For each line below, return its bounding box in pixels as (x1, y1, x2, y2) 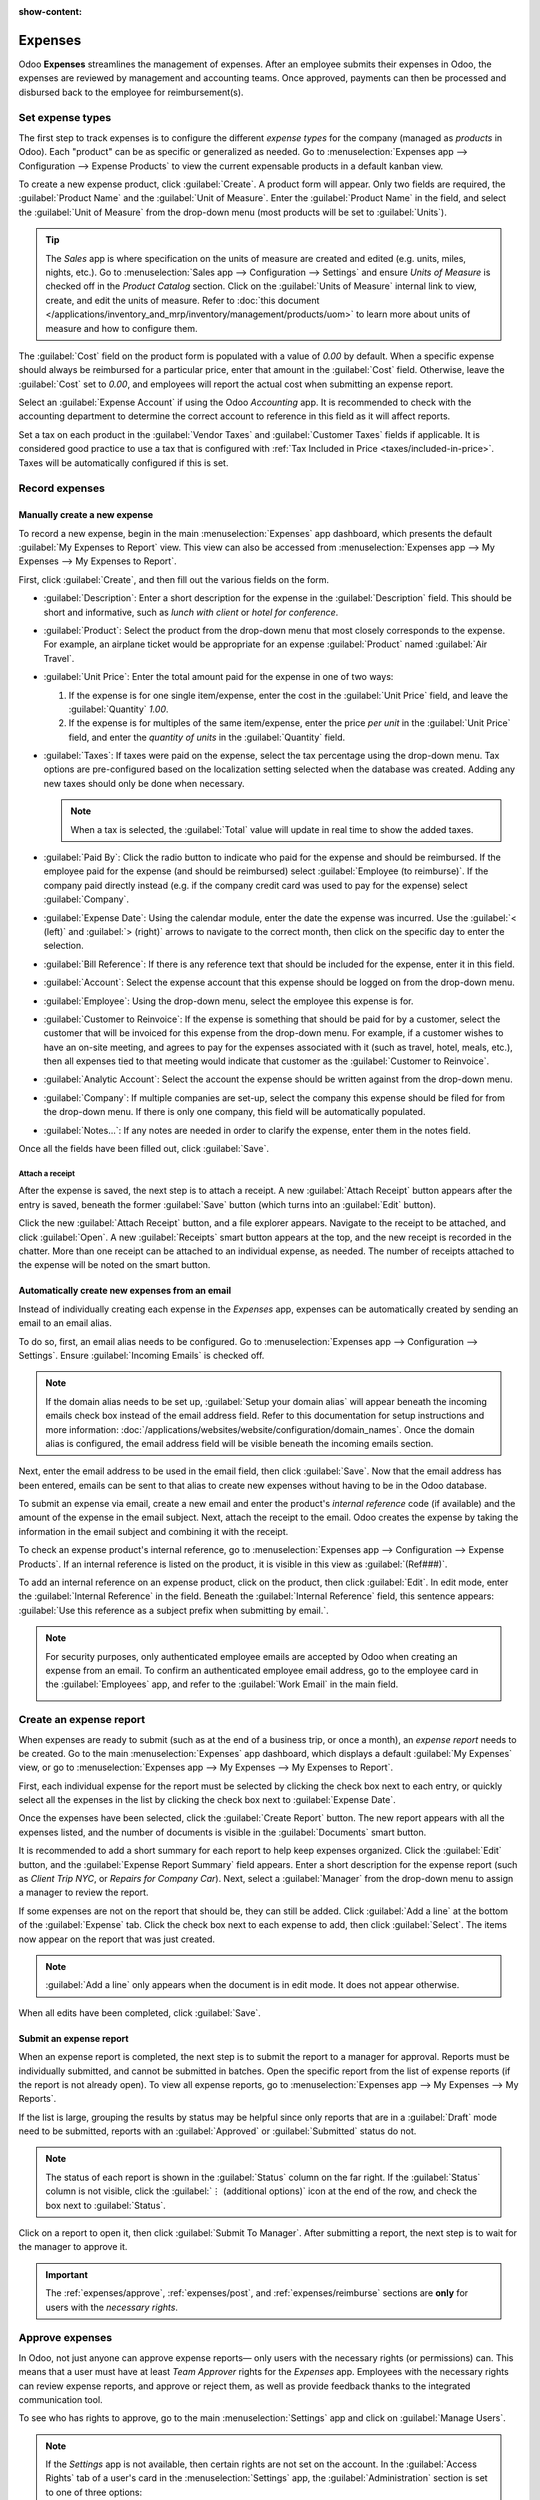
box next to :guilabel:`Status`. (45, 2199, 167, 2211)
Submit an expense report (18, 2032, 129, 2044)
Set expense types (18, 111, 112, 125)
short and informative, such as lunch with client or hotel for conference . (43, 606, 339, 618)
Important (45, 2268, 89, 2280)
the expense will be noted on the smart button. (18, 1259, 211, 1271)
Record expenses (18, 481, 105, 495)
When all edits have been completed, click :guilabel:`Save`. (18, 2006, 262, 2019)
